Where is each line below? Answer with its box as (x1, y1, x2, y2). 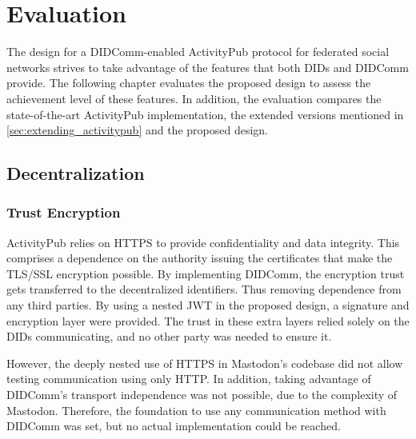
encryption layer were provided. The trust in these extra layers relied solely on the (6, 312, 410, 329)
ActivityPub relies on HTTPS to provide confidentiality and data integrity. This (6, 233, 400, 250)
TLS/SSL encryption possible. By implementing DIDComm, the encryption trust (6, 265, 405, 281)
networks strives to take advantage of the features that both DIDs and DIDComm (6, 58, 409, 75)
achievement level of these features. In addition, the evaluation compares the (6, 90, 382, 106)
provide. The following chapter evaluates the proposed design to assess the (6, 74, 371, 91)
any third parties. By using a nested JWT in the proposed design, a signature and (6, 297, 410, 313)
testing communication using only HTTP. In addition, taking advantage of (6, 370, 371, 387)
